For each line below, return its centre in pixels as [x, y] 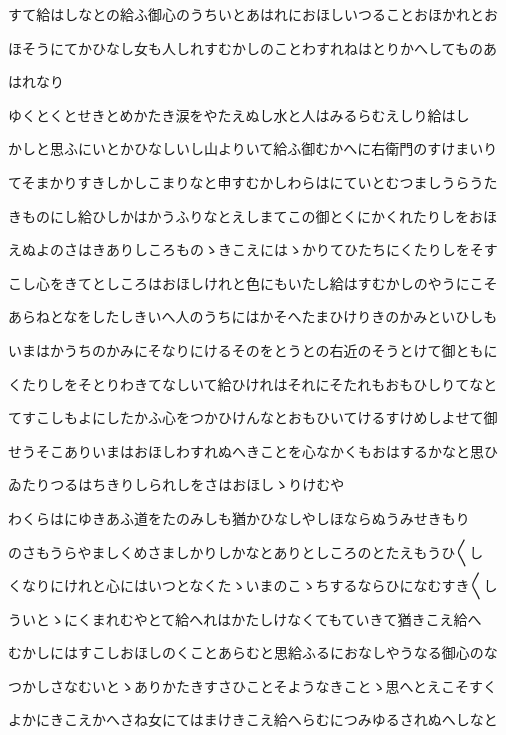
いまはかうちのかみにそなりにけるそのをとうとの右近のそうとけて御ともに [253, 349]
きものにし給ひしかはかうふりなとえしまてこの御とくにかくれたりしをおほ [253, 215]
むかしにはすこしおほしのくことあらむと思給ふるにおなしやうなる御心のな [253, 652]
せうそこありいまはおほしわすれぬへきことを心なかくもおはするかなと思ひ [253, 450]
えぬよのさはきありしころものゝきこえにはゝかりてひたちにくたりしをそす [253, 249]
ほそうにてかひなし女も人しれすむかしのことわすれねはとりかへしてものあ [252, 47]
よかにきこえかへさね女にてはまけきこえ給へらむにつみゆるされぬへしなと [253, 719]
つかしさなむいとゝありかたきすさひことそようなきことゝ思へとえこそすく [252, 685]
